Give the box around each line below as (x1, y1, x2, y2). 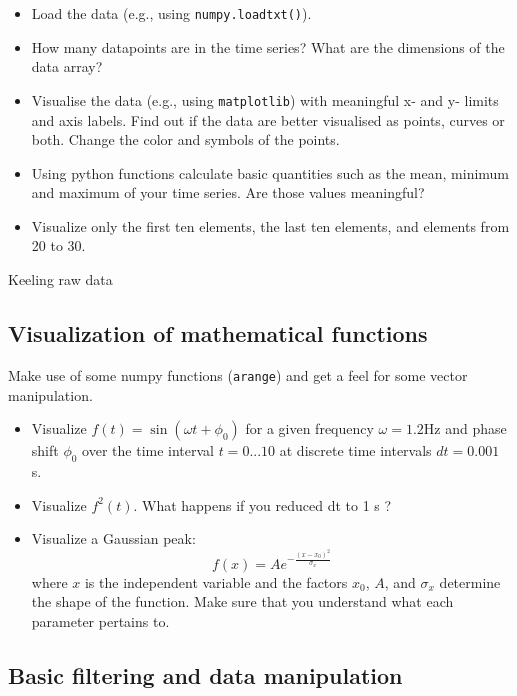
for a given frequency (245, 418, 374, 439)
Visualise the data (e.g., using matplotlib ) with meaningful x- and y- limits (31, 89, 499, 110)
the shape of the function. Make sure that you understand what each (31, 591, 454, 612)
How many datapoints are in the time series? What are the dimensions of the (31, 36, 505, 57)
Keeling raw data (8, 269, 113, 290)
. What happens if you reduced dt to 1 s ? (133, 494, 392, 515)
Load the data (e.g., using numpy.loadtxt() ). (31, 3, 312, 23)
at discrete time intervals (279, 440, 432, 461)
